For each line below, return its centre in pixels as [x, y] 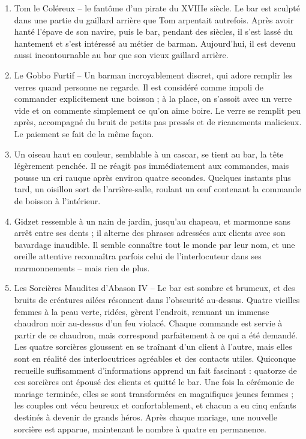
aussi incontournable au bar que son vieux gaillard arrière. [121, 55]
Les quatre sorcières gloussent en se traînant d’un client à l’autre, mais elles [153, 346]
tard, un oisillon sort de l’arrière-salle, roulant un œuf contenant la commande [157, 189]
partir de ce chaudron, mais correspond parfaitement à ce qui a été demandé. [156, 334]
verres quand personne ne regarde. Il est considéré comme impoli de [139, 87]
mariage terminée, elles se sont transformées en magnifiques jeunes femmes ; [154, 393]
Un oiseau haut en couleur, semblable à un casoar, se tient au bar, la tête [149, 154]
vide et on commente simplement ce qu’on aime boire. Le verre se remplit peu [157, 110]
